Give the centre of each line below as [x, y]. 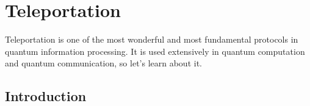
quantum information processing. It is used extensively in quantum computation [155, 51]
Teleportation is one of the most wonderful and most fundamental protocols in [152, 39]
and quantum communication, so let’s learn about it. [103, 63]
